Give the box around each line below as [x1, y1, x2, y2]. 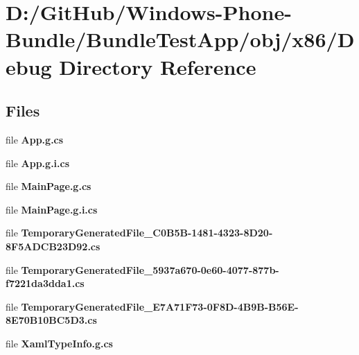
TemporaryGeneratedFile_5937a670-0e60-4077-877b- [21, 262, 279, 277]
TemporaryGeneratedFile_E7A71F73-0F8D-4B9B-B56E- [21, 299, 299, 313]
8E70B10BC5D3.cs [6, 313, 97, 327]
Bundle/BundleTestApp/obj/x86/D [6, 25, 355, 53]
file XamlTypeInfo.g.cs [6, 336, 113, 350]
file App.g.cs [6, 132, 64, 146]
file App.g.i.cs [6, 155, 70, 170]
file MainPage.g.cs [6, 179, 91, 193]
